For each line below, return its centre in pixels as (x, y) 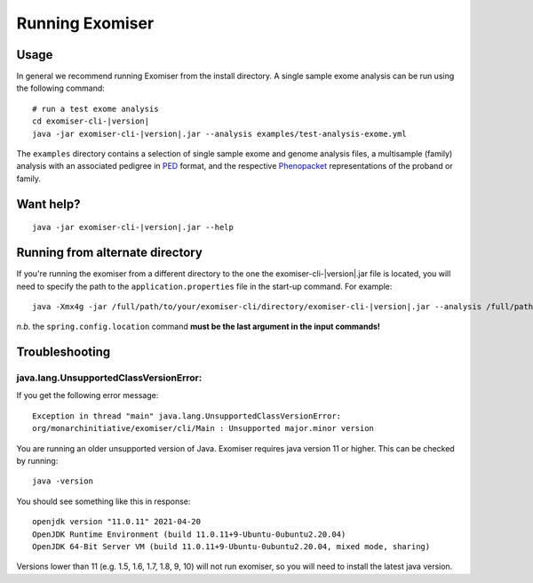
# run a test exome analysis (95, 108)
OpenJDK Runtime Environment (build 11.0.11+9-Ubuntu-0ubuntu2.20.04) (189, 534)
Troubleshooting (64, 352)
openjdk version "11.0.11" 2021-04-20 (117, 522)
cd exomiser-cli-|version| (91, 121)
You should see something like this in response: (103, 501)
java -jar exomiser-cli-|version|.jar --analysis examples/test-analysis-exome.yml (220, 134)
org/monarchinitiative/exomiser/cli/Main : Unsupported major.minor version (203, 428)
